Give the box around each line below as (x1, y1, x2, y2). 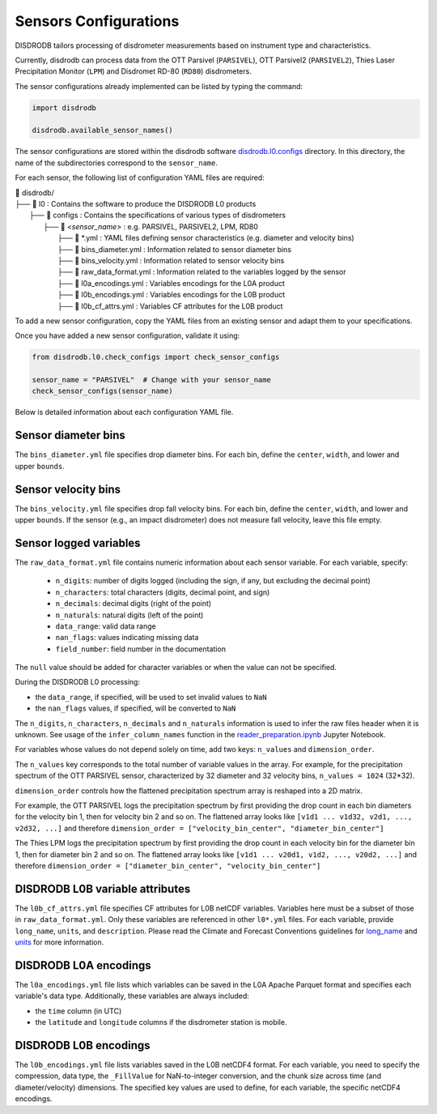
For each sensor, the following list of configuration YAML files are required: (15, 173, 265, 182)
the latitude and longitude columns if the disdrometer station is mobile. (35, 1018, 287, 1027)
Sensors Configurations (15, 12, 180, 30)
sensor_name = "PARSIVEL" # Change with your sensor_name (32, 375, 271, 385)
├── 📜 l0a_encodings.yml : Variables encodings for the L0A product (57, 278, 285, 288)
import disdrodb (32, 103, 97, 113)
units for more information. (15, 937, 104, 947)
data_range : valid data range (55, 621, 157, 631)
